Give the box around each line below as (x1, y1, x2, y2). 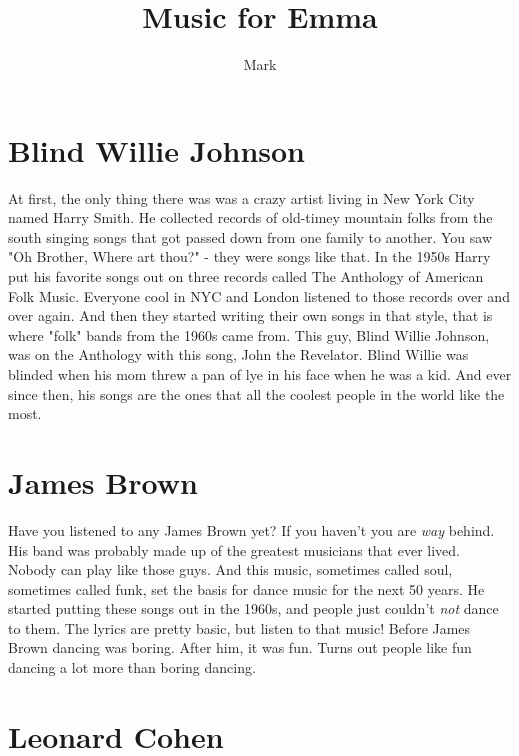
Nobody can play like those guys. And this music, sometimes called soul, (8, 559, 453, 580)
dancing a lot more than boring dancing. (8, 657, 256, 678)
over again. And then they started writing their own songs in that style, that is (8, 305, 493, 326)
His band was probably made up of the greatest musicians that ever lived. (8, 539, 460, 560)
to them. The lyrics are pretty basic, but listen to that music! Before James (8, 617, 471, 638)
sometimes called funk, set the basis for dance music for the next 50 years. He (8, 578, 485, 599)
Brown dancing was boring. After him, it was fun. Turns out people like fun (8, 637, 472, 658)
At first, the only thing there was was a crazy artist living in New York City (8, 187, 475, 208)
